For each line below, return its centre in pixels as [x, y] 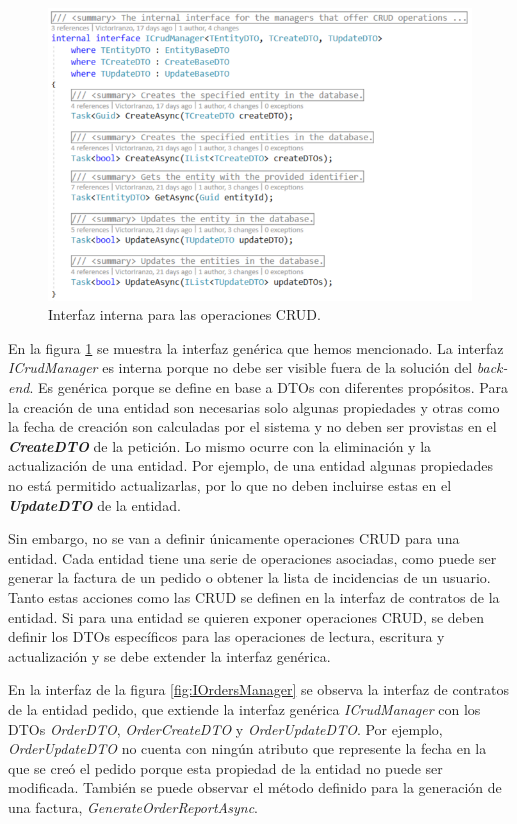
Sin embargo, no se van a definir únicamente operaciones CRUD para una [234, 538]
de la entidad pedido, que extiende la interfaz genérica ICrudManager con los [244, 708]
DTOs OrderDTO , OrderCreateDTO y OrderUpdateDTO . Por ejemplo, [225, 728]
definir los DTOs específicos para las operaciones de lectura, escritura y [226, 636]
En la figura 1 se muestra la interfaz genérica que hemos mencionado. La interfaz [256, 347]
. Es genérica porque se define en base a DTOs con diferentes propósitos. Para [268, 387]
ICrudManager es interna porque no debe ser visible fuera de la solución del [240, 367]
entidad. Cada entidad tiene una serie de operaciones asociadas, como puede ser [252, 557]
